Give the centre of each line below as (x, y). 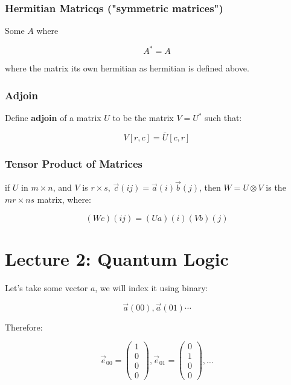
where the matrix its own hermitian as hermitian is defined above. (127, 68)
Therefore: (24, 327)
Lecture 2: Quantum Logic (117, 258)
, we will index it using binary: (152, 287)
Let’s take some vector (46, 287)
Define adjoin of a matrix (53, 118)
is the (276, 187)
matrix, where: (64, 199)
